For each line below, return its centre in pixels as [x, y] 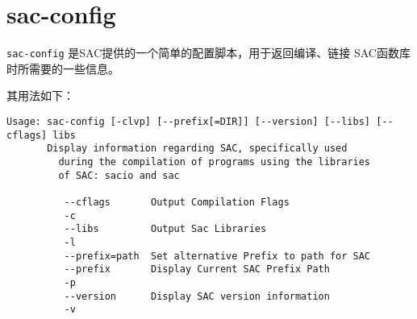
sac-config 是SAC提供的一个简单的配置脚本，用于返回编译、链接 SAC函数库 [208, 53]
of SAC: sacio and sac [119, 175]
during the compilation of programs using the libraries [215, 162]
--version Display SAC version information [197, 296]
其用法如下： [40, 95]
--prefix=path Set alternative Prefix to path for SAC [217, 256]
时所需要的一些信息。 [63, 68]
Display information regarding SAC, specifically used [197, 149]
